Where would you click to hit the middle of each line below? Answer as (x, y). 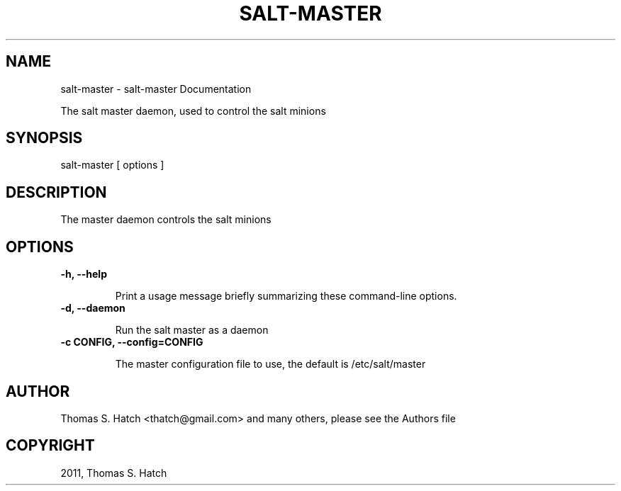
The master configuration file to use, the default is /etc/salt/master (270, 364)
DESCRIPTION (56, 192)
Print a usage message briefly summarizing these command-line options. (286, 296)
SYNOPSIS (44, 138)
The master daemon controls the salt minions (166, 220)
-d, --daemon (93, 308)
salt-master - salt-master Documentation (156, 89)
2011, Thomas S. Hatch (114, 473)
